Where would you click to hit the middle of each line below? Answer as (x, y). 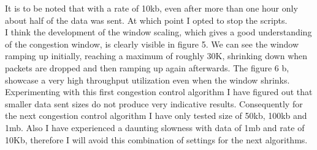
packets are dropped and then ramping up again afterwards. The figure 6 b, (147, 67)
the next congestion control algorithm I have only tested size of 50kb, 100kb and (156, 116)
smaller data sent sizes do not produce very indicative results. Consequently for (154, 103)
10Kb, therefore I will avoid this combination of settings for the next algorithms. (156, 139)
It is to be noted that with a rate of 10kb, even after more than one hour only (151, 8)
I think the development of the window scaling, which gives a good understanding (158, 32)
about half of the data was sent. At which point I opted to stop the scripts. (146, 20)
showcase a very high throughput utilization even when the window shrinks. (147, 80)
